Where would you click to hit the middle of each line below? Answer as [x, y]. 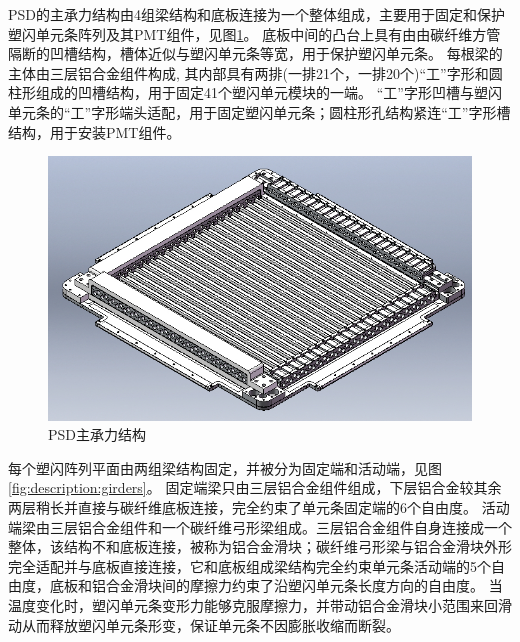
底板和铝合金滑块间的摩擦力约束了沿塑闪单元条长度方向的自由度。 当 [276, 585]
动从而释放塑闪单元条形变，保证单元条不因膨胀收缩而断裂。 [204, 624]
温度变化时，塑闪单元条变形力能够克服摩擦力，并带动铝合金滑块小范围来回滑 [260, 605]
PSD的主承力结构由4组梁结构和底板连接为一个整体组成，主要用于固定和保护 [257, 14]
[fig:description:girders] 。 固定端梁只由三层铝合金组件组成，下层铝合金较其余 [255, 487]
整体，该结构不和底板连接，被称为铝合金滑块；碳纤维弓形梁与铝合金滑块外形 [260, 546]
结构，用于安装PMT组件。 [94, 131]
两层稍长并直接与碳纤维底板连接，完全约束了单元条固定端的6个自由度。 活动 [259, 507]
